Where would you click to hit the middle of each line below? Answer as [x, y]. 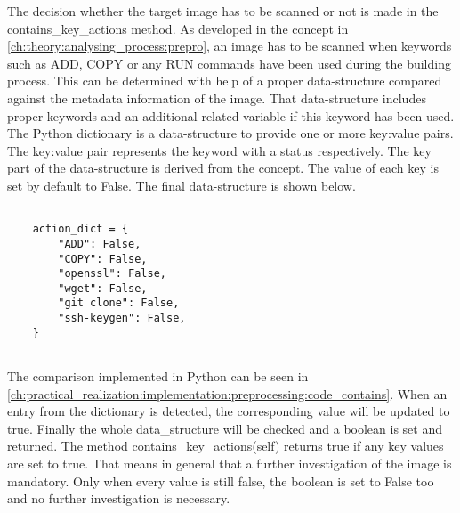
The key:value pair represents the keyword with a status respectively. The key [219, 150]
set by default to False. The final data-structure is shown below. [182, 185]
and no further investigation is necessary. [119, 498]
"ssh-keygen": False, [122, 318]
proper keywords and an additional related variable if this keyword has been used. [231, 115]
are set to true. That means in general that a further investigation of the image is [230, 464]
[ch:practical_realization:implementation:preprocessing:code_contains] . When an [227, 393]
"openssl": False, [112, 274]
